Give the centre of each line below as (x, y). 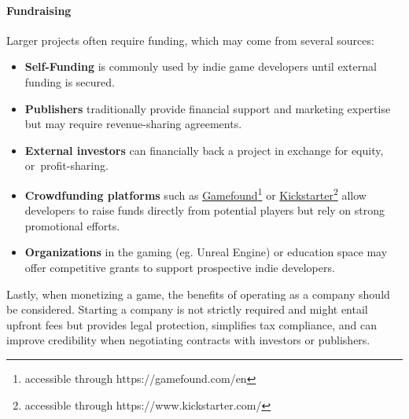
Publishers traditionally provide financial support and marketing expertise (208, 108)
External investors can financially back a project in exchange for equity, (204, 150)
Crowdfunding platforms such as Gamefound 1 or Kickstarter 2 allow (195, 193)
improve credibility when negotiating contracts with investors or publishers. (188, 340)
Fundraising (39, 10)
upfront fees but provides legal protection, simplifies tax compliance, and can (192, 324)
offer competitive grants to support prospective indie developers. (180, 267)
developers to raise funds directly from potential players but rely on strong (205, 210)
